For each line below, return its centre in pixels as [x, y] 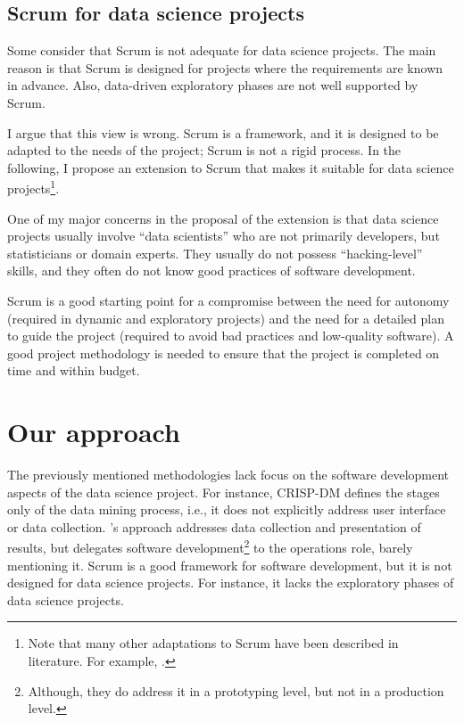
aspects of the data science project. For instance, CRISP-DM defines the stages [224, 492]
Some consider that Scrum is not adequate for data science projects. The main [222, 50]
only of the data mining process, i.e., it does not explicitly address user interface [227, 509]
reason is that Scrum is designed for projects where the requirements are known [225, 67]
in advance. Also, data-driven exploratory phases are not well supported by [213, 85]
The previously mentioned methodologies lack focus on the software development [228, 475]
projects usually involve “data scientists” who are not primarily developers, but [224, 236]
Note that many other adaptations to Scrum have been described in [213, 643]
